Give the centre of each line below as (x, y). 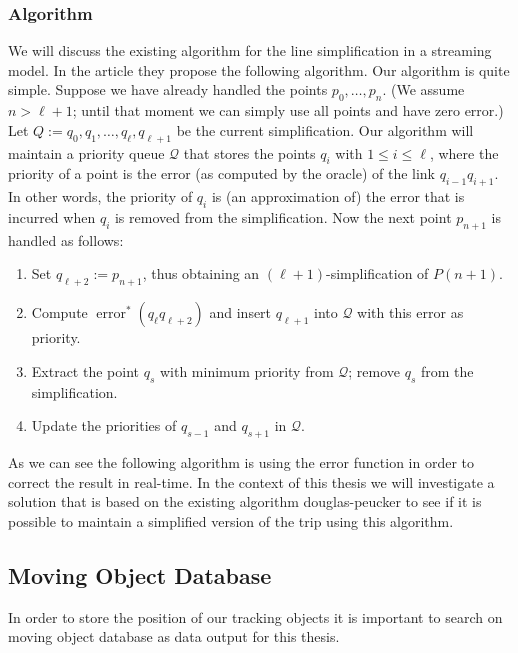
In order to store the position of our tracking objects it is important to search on (255, 616)
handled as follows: (66, 239)
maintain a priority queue (86, 152)
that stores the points (249, 152)
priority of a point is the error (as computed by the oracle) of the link (222, 173)
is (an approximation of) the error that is (338, 196)
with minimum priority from (246, 370)
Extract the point (85, 370)
